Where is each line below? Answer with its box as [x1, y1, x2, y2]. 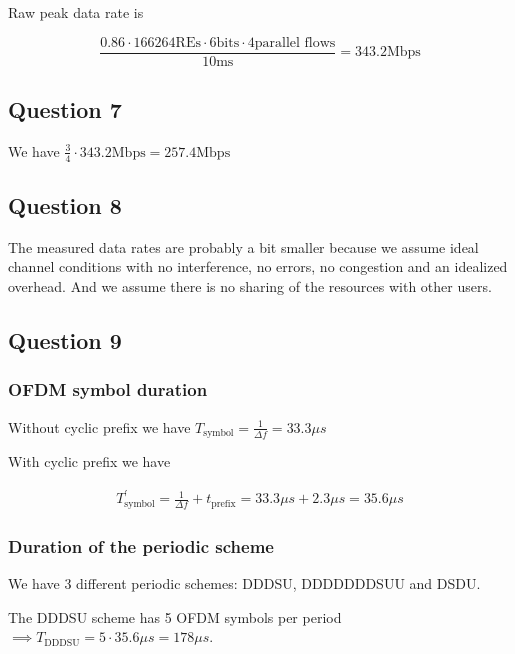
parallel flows [254, 35, 336, 50]
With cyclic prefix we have [8, 451, 171, 472]
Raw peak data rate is [8, 2, 144, 22]
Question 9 [8, 325, 122, 356]
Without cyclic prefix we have [8, 416, 191, 437]
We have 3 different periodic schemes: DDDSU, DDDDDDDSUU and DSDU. [8, 572, 481, 593]
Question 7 [8, 94, 122, 125]
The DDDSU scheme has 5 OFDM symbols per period [8, 606, 342, 627]
